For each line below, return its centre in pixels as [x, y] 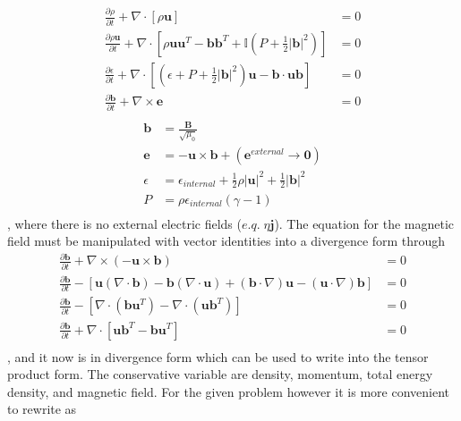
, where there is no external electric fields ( [124, 223]
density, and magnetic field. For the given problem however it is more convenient [228, 391]
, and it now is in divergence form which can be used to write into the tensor [218, 356]
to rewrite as [42, 409]
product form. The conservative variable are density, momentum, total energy [220, 374]
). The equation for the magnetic [364, 223]
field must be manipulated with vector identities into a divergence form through [226, 241]
